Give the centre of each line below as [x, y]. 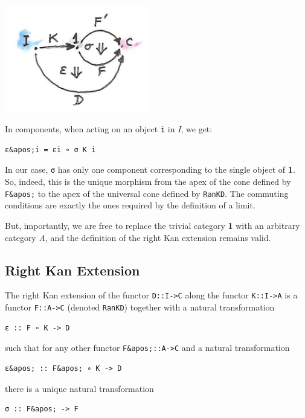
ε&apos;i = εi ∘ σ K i [50, 150]
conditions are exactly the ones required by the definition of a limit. [130, 205]
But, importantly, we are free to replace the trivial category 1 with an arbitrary [152, 225]
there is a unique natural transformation [79, 388]
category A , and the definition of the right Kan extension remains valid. [138, 237]
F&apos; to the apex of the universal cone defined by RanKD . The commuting [147, 193]
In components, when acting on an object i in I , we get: [109, 129]
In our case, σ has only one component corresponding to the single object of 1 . [150, 169]
